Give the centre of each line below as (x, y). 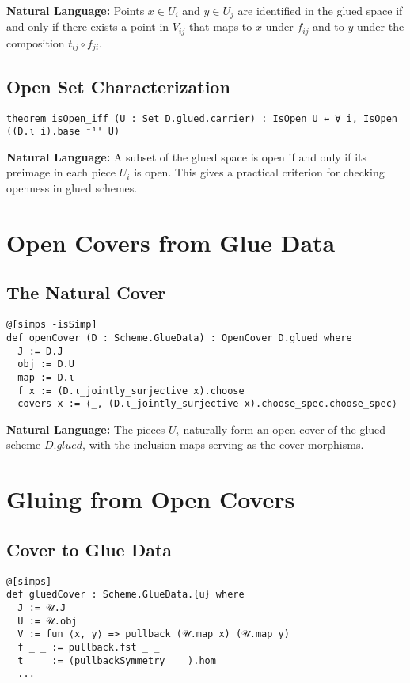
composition (36, 42)
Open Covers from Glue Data (171, 242)
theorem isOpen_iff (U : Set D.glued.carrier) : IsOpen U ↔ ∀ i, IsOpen (202, 118)
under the (380, 27)
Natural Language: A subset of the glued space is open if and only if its (187, 156)
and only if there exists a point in (88, 27)
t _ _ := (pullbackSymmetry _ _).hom (117, 660)
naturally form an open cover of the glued (285, 429)
